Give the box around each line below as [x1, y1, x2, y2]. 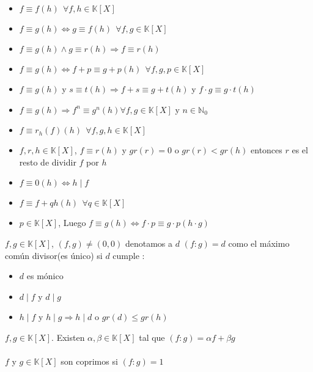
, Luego [58, 216, 86, 229]
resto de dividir [19, 155, 76, 168]
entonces [251, 144, 282, 156]
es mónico [26, 269, 64, 282]
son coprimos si [61, 355, 118, 368]
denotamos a [125, 236, 173, 249]
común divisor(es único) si [5, 249, 103, 261]
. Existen [51, 330, 85, 343]
